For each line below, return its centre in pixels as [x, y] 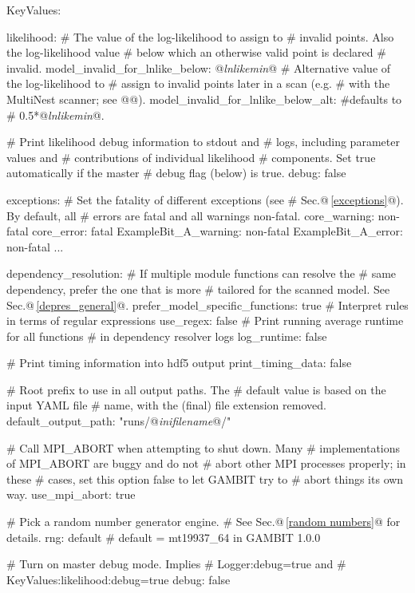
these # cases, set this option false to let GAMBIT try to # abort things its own [205, 478]
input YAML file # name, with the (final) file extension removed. [166, 405]
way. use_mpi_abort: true [71, 494]
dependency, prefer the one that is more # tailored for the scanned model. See [198, 289]
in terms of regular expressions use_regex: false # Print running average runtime [205, 320]
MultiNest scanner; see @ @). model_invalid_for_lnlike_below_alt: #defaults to [204, 99]
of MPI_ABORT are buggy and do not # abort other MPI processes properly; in [206, 463]
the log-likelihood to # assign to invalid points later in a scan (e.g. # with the [198, 83]
